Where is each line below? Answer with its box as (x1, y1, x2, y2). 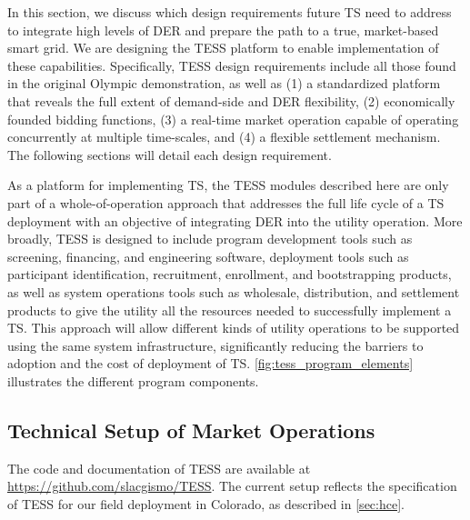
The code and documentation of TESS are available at (7, 458, 311, 477)
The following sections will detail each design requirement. (7, 145, 332, 164)
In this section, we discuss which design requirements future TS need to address (7, 3, 452, 21)
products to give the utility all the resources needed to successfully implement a (7, 300, 452, 319)
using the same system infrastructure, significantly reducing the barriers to (7, 335, 424, 355)
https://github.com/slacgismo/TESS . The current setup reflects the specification (7, 476, 457, 495)
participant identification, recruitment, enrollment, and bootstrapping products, (7, 265, 452, 284)
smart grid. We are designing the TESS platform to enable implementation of (7, 38, 439, 57)
